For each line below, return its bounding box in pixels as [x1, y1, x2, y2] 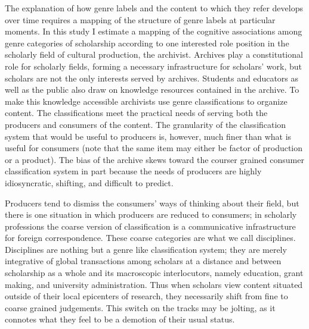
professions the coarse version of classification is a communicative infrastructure [5, 220, 296, 232]
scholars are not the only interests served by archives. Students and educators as [5, 71, 299, 84]
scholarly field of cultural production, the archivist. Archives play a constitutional [5, 48, 303, 61]
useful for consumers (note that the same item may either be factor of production [5, 142, 303, 154]
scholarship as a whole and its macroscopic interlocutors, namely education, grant [5, 267, 304, 279]
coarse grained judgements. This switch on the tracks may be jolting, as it [5, 301, 276, 314]
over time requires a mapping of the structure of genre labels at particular [5, 13, 276, 26]
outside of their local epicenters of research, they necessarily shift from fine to [5, 290, 288, 302]
